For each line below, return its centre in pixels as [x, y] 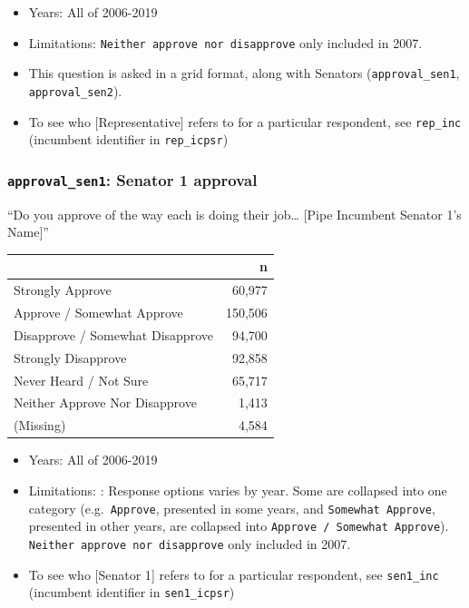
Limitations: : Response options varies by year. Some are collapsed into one [238, 490]
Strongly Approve [63, 290]
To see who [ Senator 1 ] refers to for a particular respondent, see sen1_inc [234, 574]
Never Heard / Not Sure [81, 380]
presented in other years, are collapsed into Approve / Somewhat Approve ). [239, 526]
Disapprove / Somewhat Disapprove [113, 334]
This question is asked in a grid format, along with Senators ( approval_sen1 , [244, 73]
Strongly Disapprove [70, 357]
